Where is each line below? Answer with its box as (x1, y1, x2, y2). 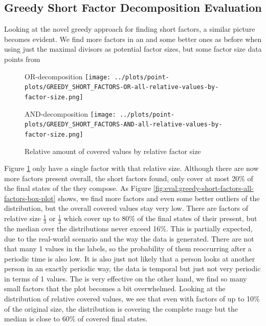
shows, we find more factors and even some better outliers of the (58, 192, 260, 203)
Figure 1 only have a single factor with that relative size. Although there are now (4, 163, 259, 173)
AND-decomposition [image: (25, 108, 116, 119)
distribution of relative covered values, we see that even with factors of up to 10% (4, 293, 260, 304)
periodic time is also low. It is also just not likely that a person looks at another (4, 253, 255, 264)
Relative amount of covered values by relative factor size (25, 145, 201, 156)
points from (4, 53, 40, 64)
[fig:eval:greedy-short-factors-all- (153, 183, 254, 193)
